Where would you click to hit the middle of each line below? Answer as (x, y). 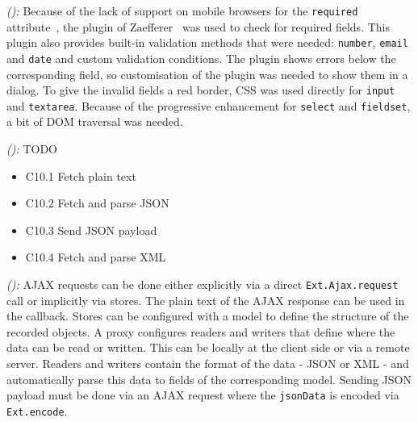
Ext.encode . (37, 410)
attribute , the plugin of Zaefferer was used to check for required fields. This (198, 26)
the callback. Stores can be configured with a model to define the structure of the (208, 316)
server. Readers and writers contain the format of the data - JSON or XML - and (208, 364)
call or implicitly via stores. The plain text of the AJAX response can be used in (206, 300)
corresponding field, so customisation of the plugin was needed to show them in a (207, 74)
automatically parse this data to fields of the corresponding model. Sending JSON (209, 379)
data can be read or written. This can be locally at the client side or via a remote (208, 347)
